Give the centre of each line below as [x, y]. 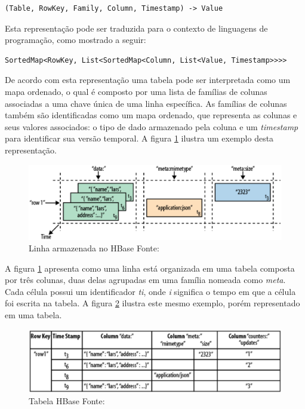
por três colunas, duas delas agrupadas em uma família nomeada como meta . [145, 280]
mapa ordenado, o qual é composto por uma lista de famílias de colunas [136, 91]
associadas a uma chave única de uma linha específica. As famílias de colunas [146, 103]
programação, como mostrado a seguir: [76, 40]
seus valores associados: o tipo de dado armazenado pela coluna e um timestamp [152, 126]
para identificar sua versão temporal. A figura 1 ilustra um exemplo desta [139, 138]
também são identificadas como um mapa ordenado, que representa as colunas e [151, 115]
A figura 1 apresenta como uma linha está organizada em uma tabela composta [150, 268]
